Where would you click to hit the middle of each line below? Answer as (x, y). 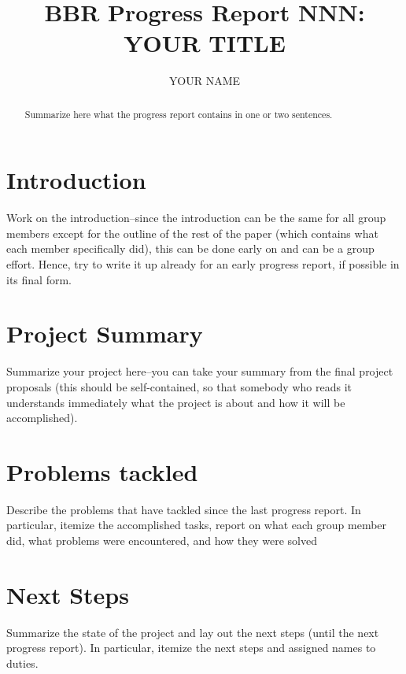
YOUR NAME (205, 81)
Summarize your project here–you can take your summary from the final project (200, 371)
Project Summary (105, 333)
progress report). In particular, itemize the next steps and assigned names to (191, 648)
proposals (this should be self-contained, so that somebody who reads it (179, 386)
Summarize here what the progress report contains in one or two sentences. (179, 114)
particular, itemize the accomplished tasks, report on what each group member (197, 525)
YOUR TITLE (205, 43)
